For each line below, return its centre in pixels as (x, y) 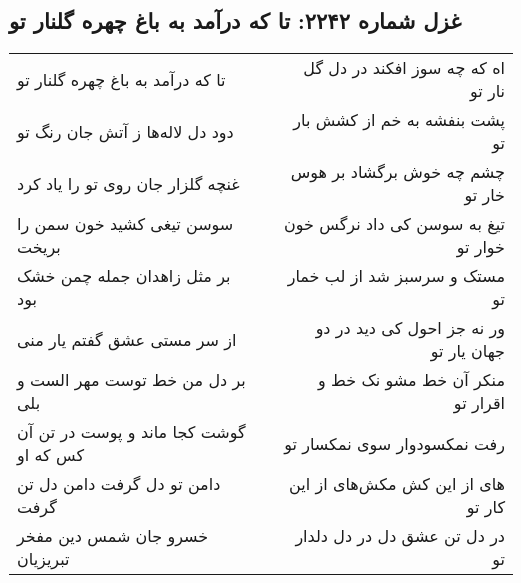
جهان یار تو (467, 351)
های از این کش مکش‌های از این (397, 484)
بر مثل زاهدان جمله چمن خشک (124, 276)
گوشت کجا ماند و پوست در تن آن (131, 432)
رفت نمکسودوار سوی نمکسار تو (394, 443)
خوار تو (480, 247)
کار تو (485, 507)
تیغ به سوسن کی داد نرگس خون (394, 224)
